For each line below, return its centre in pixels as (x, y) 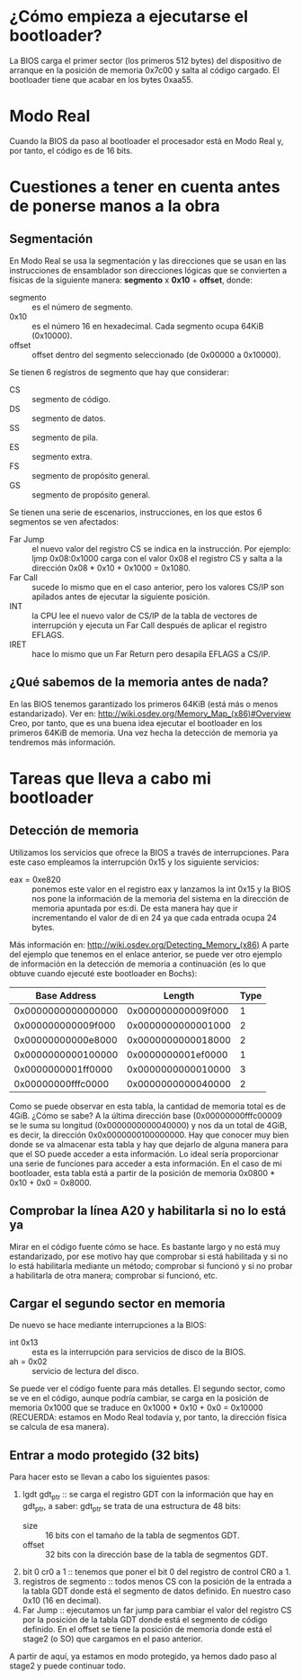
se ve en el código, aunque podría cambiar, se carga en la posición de (139, 1398)
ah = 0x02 (28, 1361)
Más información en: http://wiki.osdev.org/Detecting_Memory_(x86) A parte (149, 944)
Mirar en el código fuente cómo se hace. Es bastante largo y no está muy (145, 1246)
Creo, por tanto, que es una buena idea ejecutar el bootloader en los (136, 723)
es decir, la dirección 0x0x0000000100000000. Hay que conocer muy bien (149, 1135)
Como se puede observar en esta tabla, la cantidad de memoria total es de (147, 1106)
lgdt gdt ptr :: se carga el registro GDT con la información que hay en (148, 1496)
